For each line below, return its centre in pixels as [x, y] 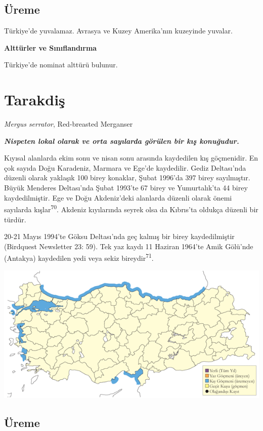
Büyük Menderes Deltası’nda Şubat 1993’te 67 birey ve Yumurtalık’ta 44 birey [126, 188]
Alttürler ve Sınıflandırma [51, 47]
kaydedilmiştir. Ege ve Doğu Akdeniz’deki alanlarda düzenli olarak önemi [118, 197]
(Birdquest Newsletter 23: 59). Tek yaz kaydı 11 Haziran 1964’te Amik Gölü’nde [129, 246]
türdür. [15, 219]
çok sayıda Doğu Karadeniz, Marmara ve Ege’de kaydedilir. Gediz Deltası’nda [125, 167]
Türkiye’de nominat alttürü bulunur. [61, 65]
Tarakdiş [35, 100]
